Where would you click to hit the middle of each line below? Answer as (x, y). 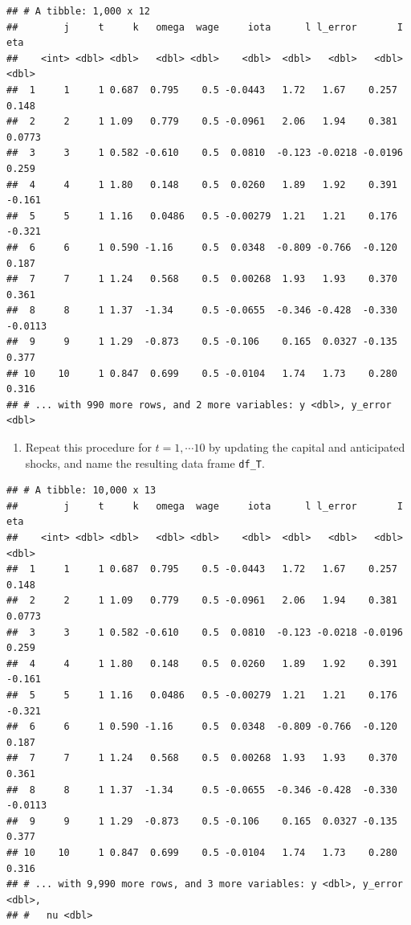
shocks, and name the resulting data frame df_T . (145, 462)
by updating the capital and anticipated (307, 447)
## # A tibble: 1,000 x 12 (78, 11)
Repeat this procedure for (88, 447)
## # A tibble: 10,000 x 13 (81, 491)
